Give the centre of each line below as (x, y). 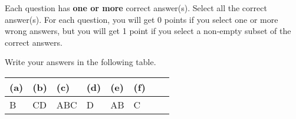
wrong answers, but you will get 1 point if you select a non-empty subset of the (148, 31)
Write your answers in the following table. (80, 62)
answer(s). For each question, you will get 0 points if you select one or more (142, 19)
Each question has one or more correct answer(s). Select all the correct (136, 8)
